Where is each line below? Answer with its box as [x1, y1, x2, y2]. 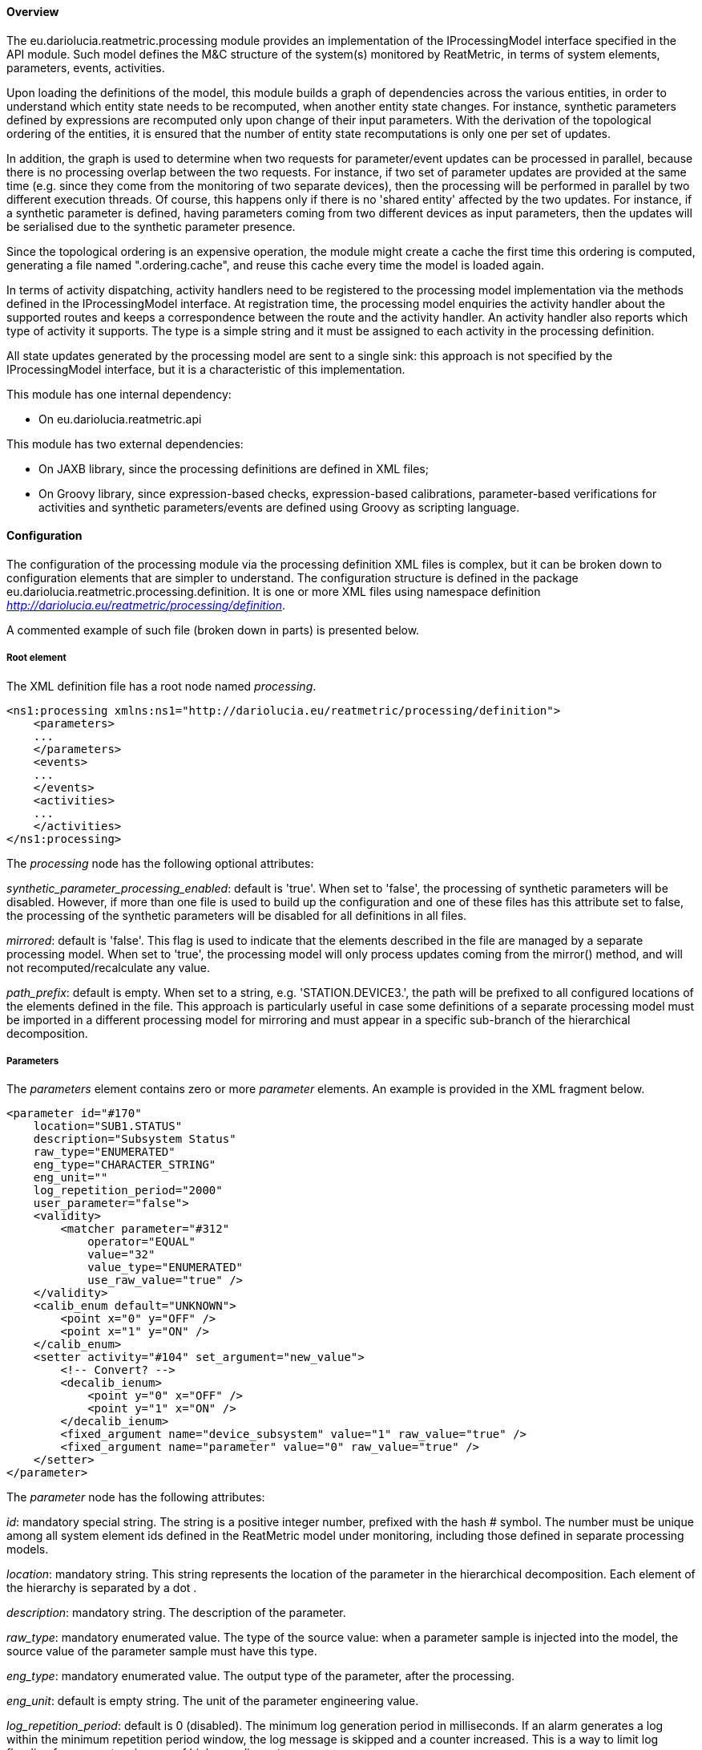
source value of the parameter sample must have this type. [6, 1644, 317, 1659]
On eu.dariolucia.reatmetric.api [38, 411, 202, 426]
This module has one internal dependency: [6, 387, 232, 401]
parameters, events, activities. [6, 60, 165, 75]
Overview [6, 5, 59, 18]
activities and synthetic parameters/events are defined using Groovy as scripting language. [38, 500, 520, 514]
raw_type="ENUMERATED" [33, 1145, 175, 1159]
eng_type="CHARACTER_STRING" [33, 1158, 216, 1172]
